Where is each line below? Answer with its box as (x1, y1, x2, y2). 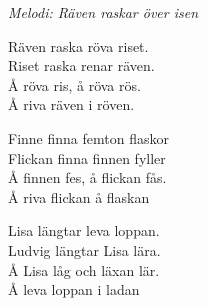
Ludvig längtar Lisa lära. (8, 239, 161, 260)
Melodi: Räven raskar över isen (8, 2, 199, 22)
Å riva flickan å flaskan (8, 186, 150, 207)
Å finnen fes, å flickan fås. (8, 167, 167, 188)
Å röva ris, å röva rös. (8, 74, 141, 95)
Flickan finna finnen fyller (8, 147, 166, 168)
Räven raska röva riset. (8, 35, 149, 56)
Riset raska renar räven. (8, 55, 155, 76)
